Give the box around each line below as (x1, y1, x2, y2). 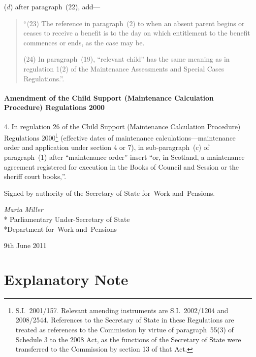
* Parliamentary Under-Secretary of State (4, 214, 130, 224)
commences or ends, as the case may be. (23, 37, 145, 47)
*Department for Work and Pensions (4, 223, 117, 234)
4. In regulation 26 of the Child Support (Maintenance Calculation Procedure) (4, 121, 241, 131)
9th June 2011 (4, 240, 47, 250)
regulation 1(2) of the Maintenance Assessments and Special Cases (23, 63, 224, 73)
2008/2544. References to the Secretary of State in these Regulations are (15, 315, 234, 325)
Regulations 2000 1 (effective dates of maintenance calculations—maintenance (4, 131, 236, 143)
